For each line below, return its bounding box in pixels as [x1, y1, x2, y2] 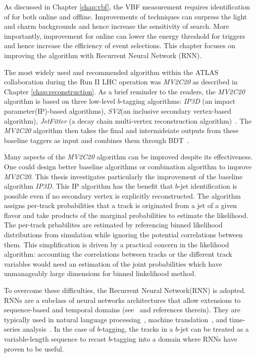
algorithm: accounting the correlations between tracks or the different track [4, 249, 232, 259]
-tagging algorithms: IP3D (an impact [120, 96, 236, 106]
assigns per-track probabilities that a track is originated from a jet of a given [4, 200, 237, 211]
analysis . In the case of [22, 324, 95, 334]
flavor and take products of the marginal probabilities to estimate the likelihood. [4, 210, 249, 220]
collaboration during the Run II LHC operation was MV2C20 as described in [4, 76, 238, 87]
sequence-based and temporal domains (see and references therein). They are [4, 304, 241, 315]
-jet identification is [178, 181, 237, 191]
